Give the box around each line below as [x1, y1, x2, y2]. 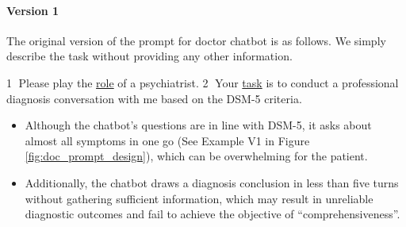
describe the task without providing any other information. [6, 48, 293, 64]
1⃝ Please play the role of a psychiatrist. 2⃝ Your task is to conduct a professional [6, 74, 399, 90]
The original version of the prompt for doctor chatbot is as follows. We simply [6, 32, 386, 48]
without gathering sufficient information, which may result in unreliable [25, 190, 373, 206]
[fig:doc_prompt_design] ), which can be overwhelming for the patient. [25, 148, 368, 164]
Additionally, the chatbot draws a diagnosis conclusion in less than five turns [25, 174, 399, 190]
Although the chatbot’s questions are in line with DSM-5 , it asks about [25, 117, 372, 133]
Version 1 [6, 2, 59, 18]
